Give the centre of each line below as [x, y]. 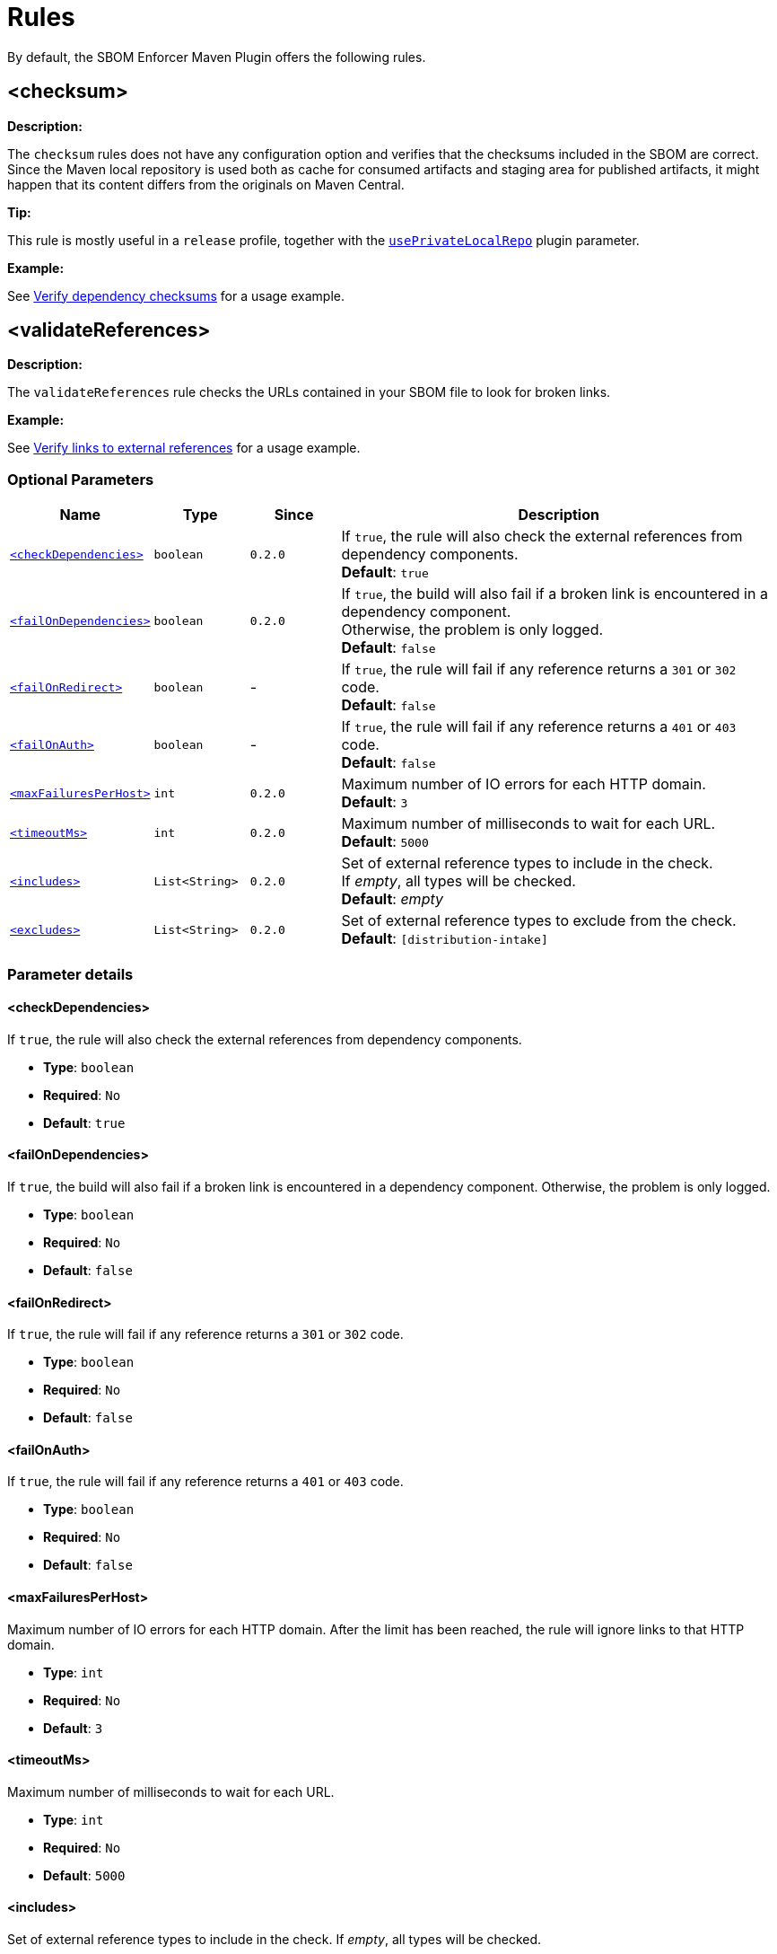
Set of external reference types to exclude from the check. [539, 921]
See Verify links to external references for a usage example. [184, 448]
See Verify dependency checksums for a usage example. [176, 295]
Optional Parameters [81, 479]
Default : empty [392, 899]
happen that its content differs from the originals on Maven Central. [206, 184]
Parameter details [70, 974]
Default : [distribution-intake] [445, 939]
